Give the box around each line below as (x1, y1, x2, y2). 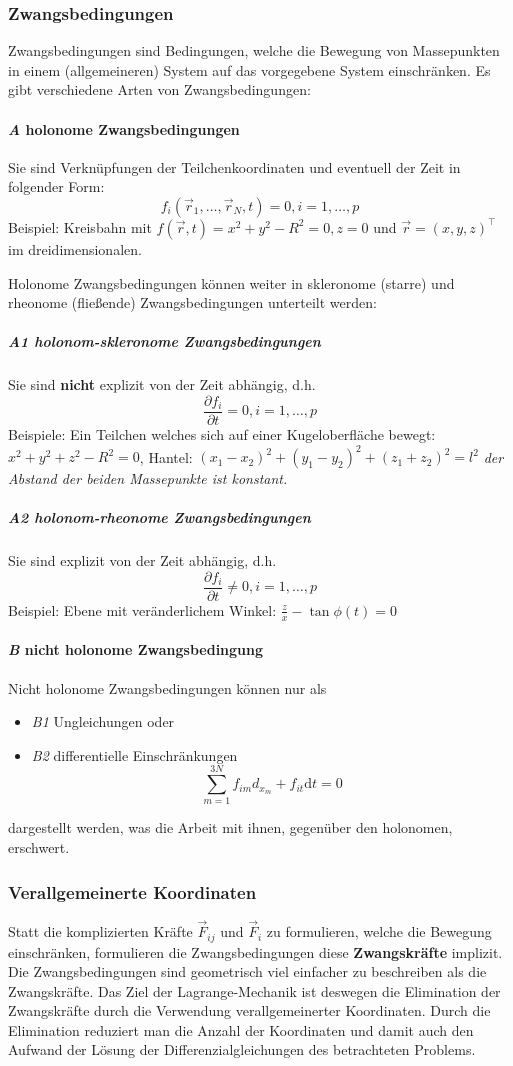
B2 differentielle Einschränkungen (31, 744, 238, 765)
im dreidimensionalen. (8, 238, 142, 259)
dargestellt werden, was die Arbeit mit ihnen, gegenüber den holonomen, (8, 817, 453, 838)
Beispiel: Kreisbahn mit (8, 216, 152, 237)
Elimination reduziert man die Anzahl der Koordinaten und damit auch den (8, 1019, 474, 1040)
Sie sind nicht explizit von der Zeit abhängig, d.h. (8, 374, 316, 395)
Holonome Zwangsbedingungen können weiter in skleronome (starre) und (8, 272, 455, 293)
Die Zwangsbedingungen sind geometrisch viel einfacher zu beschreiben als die (8, 961, 487, 982)
